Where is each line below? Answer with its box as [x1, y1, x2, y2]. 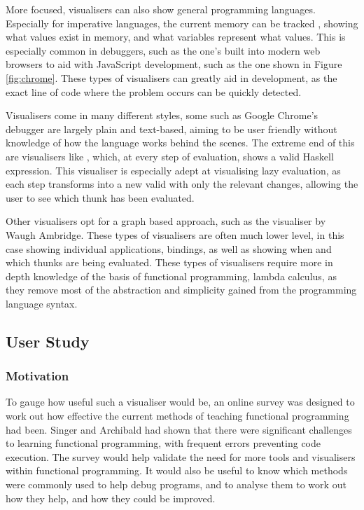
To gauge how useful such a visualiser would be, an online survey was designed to [6, 394, 355, 409]
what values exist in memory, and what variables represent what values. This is [6, 29, 346, 44]
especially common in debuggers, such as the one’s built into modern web [6, 43, 321, 57]
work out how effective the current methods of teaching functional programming [6, 408, 349, 423]
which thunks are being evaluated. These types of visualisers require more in [6, 255, 333, 270]
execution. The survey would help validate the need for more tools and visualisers [6, 449, 356, 464]
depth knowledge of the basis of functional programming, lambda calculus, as [6, 268, 337, 283]
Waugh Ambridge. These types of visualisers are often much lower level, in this [6, 227, 344, 242]
